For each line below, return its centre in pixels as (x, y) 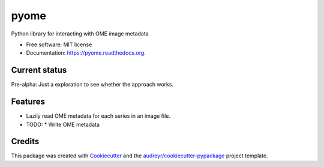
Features (28, 102)
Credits (25, 141)
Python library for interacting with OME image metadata (80, 34)
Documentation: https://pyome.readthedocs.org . (86, 53)
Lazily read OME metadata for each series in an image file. (98, 116)
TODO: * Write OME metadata (63, 124)
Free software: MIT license (59, 44)
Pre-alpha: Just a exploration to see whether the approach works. (92, 85)
